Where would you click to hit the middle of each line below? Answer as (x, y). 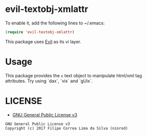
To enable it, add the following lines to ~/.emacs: (55, 23)
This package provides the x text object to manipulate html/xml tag (73, 75)
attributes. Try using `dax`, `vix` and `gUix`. (49, 81)
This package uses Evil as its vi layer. (43, 41)
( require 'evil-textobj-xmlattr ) (40, 32)
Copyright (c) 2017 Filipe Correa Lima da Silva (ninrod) (67, 128)
